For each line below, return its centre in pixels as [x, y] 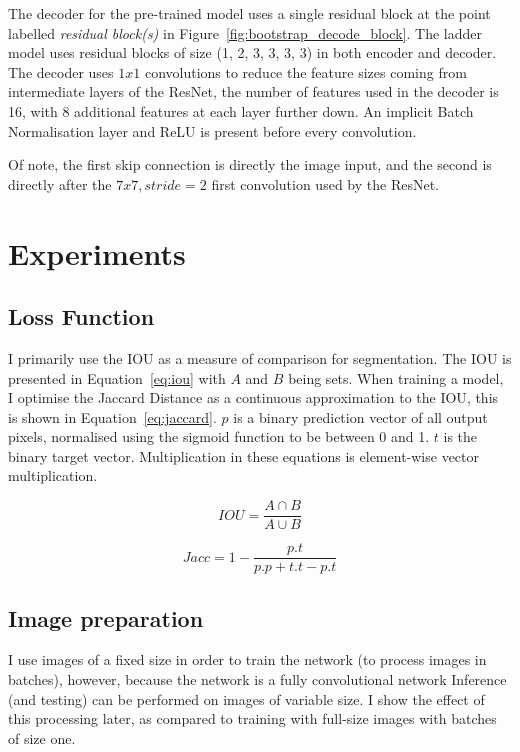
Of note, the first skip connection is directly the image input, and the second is [250, 164]
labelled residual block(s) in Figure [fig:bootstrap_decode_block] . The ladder [245, 32]
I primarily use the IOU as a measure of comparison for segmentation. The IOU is [260, 357]
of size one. [42, 737]
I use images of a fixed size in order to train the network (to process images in [247, 659]
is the [460, 436]
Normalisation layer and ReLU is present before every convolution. [212, 130]
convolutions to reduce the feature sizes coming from [305, 71]
